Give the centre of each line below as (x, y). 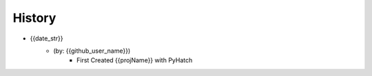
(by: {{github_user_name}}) (92, 51)
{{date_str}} (46, 38)
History (34, 18)
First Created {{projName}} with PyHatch (135, 60)
